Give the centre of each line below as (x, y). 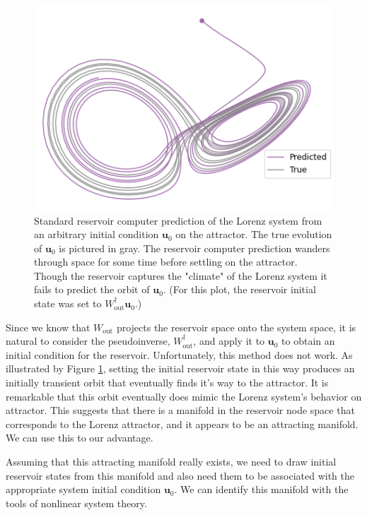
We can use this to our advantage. (80, 438)
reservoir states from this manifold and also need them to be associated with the (180, 475)
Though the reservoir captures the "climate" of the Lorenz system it (181, 275)
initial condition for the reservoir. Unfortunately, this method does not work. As (179, 354)
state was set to (68, 303)
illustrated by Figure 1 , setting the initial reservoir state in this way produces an (180, 368)
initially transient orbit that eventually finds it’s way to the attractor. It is (167, 383)
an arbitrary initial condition (97, 234)
